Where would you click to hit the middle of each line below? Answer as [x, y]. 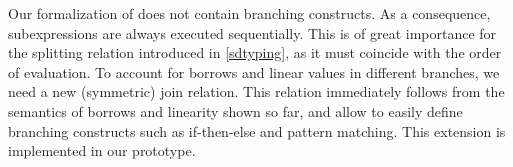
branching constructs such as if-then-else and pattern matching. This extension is [257, 130]
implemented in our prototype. [102, 150]
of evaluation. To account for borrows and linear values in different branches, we [254, 71]
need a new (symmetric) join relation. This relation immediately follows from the [256, 91]
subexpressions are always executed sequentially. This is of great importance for [252, 32]
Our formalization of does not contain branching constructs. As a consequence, [249, 13]
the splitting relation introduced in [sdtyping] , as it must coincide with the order [255, 52]
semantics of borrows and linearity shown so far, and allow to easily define [235, 110]
